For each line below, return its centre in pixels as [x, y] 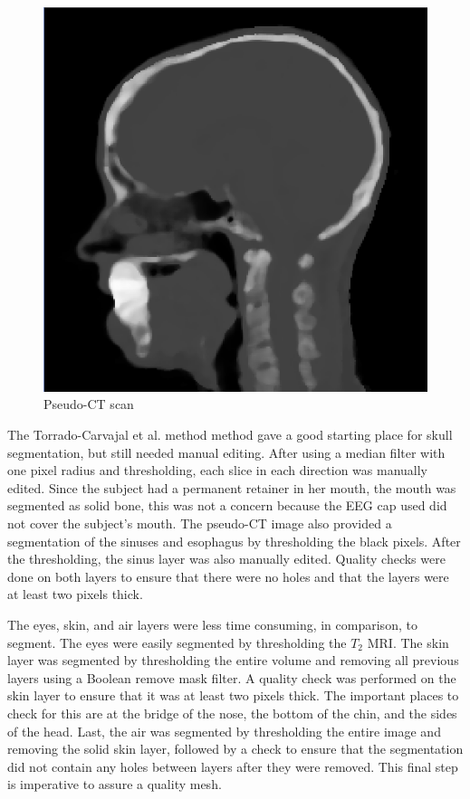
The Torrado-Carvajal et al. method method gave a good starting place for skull [230, 435]
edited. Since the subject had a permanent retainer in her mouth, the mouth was [232, 487]
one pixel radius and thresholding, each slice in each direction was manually [217, 470]
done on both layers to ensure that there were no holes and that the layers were [228, 576]
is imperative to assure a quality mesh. [115, 784]
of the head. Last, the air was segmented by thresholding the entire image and [224, 731]
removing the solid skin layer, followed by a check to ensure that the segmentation [235, 749]
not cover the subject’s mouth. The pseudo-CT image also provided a [200, 523]
